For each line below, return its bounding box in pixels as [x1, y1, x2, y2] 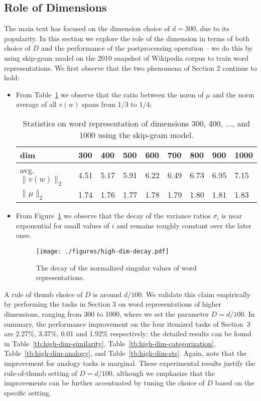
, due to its [195, 23, 229, 34]
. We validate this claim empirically [142, 289, 251, 299]
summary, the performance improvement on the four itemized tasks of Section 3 [4, 318, 250, 329]
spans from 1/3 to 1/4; [82, 99, 152, 109]
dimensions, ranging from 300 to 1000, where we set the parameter [4, 308, 209, 319]
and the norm [212, 89, 254, 99]
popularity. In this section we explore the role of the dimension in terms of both [4, 33, 249, 43]
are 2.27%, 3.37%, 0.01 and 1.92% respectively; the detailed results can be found [4, 328, 251, 339]
